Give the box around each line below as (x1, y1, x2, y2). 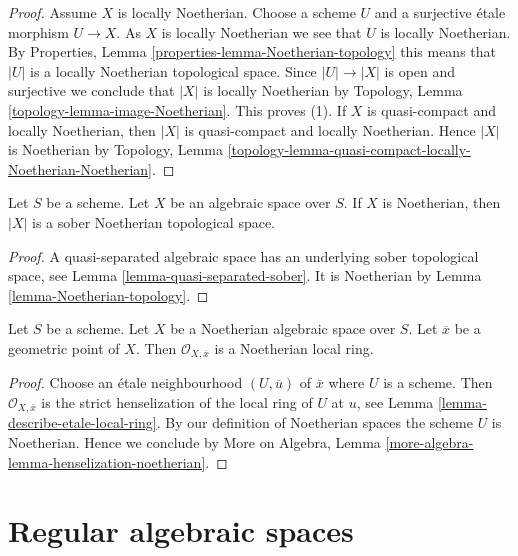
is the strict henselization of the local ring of (41, 391, 313, 412)
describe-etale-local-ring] (8, 412, 157, 433)
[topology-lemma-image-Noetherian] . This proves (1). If (8, 99, 347, 120)
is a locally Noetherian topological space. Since (30, 60, 317, 81)
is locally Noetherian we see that (161, 21, 362, 42)
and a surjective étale (374, 2, 506, 22)
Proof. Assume (8, 2, 97, 22)
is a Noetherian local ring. (214, 337, 374, 358)
